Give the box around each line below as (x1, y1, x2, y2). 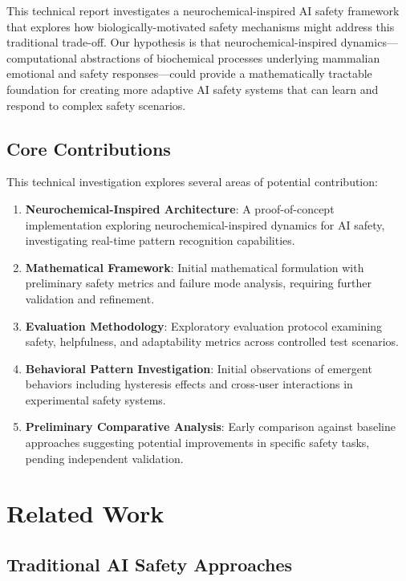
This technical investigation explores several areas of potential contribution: (6, 173, 378, 190)
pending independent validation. (25, 449, 184, 466)
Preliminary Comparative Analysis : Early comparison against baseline (25, 418, 396, 435)
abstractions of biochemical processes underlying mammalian (80, 49, 380, 66)
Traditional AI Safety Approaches (6, 552, 293, 577)
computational (6, 49, 77, 66)
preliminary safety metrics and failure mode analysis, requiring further (25, 274, 371, 291)
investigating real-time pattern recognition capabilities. (25, 232, 295, 249)
